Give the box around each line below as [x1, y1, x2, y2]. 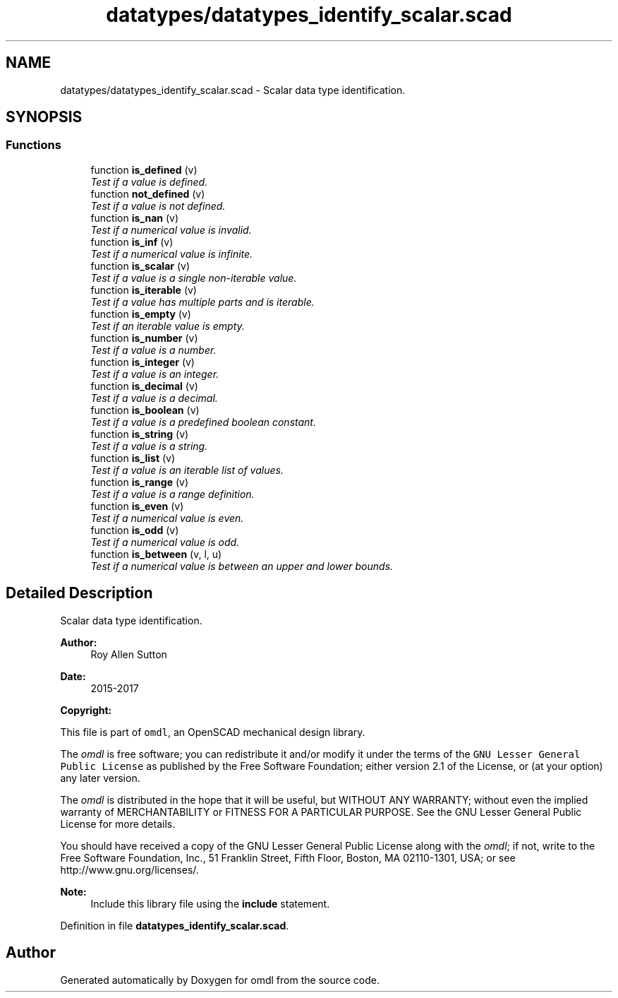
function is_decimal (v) [90, 379, 198, 392]
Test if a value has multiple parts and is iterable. [90, 295, 315, 308]
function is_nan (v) [90, 211, 179, 224]
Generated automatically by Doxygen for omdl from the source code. [60, 973, 380, 986]
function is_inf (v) [90, 235, 174, 248]
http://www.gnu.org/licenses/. [60, 863, 199, 876]
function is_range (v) [90, 475, 189, 488]
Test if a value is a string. [90, 439, 208, 452]
